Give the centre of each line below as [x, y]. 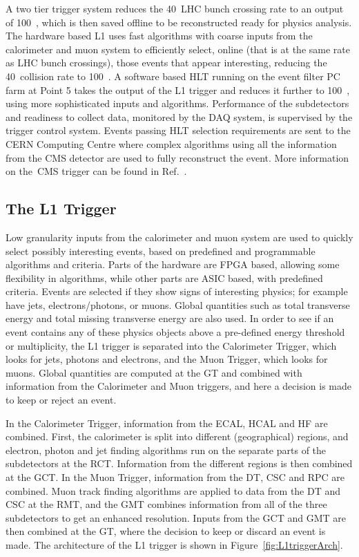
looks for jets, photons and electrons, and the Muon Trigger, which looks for [167, 359]
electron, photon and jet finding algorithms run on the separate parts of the [166, 450]
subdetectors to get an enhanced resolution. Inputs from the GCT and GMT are [176, 517]
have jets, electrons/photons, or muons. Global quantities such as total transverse [178, 304]
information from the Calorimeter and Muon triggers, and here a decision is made [179, 386]
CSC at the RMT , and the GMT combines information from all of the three [166, 504]
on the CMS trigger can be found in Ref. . [96, 171]
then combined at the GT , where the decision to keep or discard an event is [166, 531]
